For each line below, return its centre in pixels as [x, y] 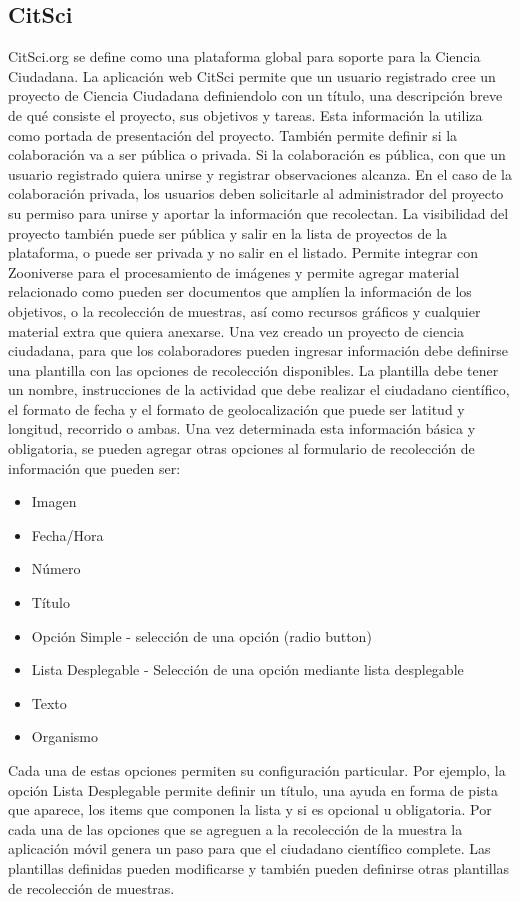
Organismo [65, 736]
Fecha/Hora [67, 534]
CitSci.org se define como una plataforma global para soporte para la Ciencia [244, 56]
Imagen [54, 501]
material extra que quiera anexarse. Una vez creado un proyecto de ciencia [236, 330]
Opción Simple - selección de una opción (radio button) [201, 635]
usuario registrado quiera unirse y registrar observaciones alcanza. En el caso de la [260, 173]
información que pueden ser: [94, 467]
